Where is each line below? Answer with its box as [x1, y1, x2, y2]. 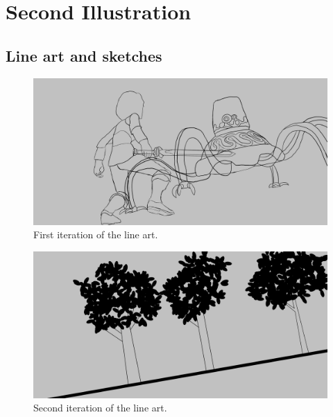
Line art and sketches [6, 44, 162, 66]
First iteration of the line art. [33, 227, 158, 242]
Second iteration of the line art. [33, 400, 167, 415]
